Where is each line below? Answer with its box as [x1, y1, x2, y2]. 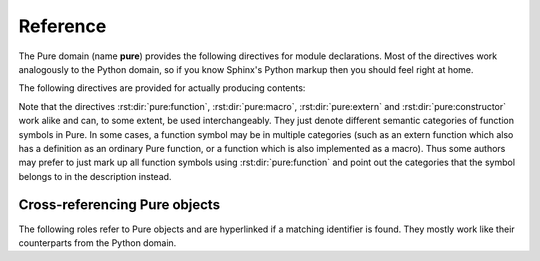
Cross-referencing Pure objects [18, 196, 220, 214]
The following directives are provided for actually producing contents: [18, 82, 306, 94]
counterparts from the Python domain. [18, 236, 177, 249]
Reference [18, 15, 107, 37]
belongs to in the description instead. [18, 170, 172, 182]
